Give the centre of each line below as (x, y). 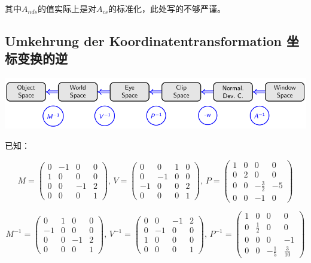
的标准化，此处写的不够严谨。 (167, 8)
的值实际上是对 (67, 8)
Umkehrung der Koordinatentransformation (144, 40)
